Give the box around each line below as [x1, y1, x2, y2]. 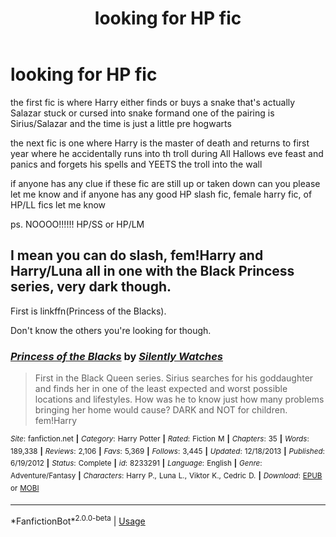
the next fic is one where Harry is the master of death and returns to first [10, 137, 310, 149]
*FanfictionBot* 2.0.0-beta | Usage [10, 513, 146, 527]
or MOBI [10, 483, 40, 493]
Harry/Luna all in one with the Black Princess [10, 263, 295, 280]
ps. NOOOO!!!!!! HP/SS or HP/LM [10, 218, 145, 230]
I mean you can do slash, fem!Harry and [10, 247, 264, 264]
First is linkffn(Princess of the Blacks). [10, 305, 167, 317]
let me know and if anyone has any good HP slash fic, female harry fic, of [10, 188, 313, 200]
